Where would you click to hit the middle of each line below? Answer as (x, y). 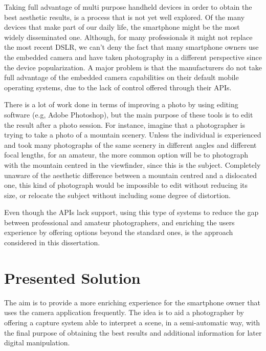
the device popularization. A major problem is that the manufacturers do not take (133, 67)
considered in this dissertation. (52, 242)
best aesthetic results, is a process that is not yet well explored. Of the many (125, 17)
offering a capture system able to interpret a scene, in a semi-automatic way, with (132, 322)
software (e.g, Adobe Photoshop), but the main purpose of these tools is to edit (129, 114)
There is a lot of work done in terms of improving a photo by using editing (121, 104)
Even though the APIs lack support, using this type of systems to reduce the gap (131, 212)
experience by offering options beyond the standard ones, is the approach (119, 232)
